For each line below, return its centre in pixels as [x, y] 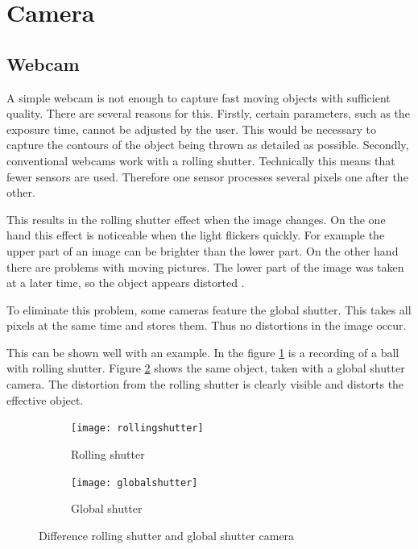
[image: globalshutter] [135, 482]
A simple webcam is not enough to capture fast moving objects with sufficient [199, 97]
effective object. [45, 399]
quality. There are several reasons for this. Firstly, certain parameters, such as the [208, 113]
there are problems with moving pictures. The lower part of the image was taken [205, 266]
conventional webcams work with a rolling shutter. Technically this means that [201, 160]
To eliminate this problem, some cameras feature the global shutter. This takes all [209, 309]
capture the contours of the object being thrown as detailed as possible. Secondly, [208, 145]
